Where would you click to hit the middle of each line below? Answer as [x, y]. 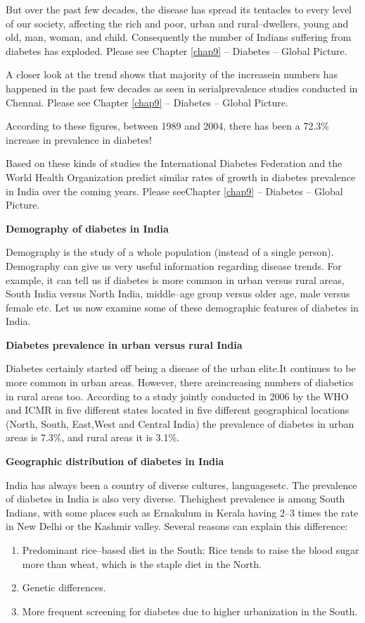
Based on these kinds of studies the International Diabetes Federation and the [174, 163]
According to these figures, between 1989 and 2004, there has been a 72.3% [167, 126]
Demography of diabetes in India [87, 228]
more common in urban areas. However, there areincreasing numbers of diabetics [180, 382]
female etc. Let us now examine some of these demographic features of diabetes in [182, 307]
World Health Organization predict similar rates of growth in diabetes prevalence [181, 177]
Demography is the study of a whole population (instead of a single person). [170, 252]
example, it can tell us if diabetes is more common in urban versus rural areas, [175, 279]
